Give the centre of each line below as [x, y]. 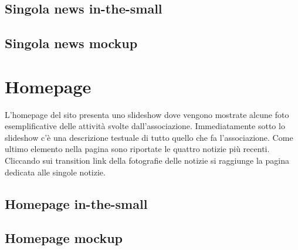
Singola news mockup [71, 43]
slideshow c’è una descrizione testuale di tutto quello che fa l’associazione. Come [149, 137]
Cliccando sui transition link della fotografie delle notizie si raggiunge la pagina [147, 161]
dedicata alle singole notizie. [55, 172]
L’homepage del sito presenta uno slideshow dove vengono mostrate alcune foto [147, 114]
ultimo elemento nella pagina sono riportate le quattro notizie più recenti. [137, 149]
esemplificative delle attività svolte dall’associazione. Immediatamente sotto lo [145, 126]
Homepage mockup [64, 238]
